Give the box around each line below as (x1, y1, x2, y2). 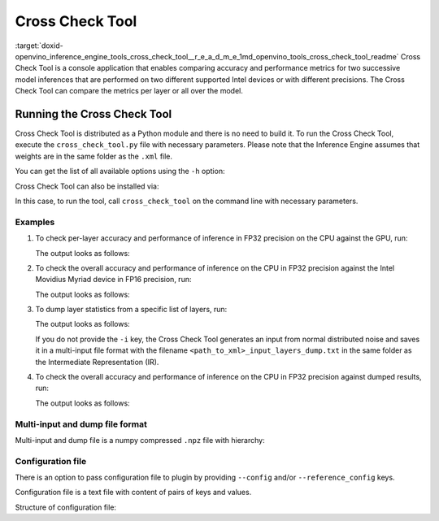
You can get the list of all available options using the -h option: (15, 167, 225, 176)
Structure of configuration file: (15, 502, 117, 512)
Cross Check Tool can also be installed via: (15, 181, 159, 191)
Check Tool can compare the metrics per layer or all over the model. (15, 86, 243, 96)
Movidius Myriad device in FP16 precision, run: (35, 275, 192, 284)
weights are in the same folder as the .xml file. (15, 151, 173, 161)
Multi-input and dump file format (15, 419, 148, 430)
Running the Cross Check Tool (15, 106, 172, 121)
